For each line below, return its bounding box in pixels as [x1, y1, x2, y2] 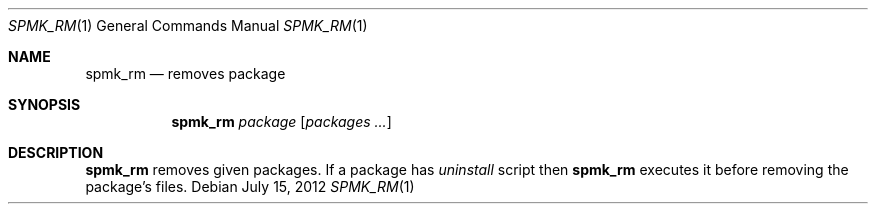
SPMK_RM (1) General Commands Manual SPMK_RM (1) [8, 17, 368, 34]
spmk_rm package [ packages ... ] [171, 113, 392, 130]
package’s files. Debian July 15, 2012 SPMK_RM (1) [85, 178, 415, 195]
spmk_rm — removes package [85, 65, 286, 82]
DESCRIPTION [8, 144, 104, 161]
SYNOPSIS [8, 96, 81, 113]
